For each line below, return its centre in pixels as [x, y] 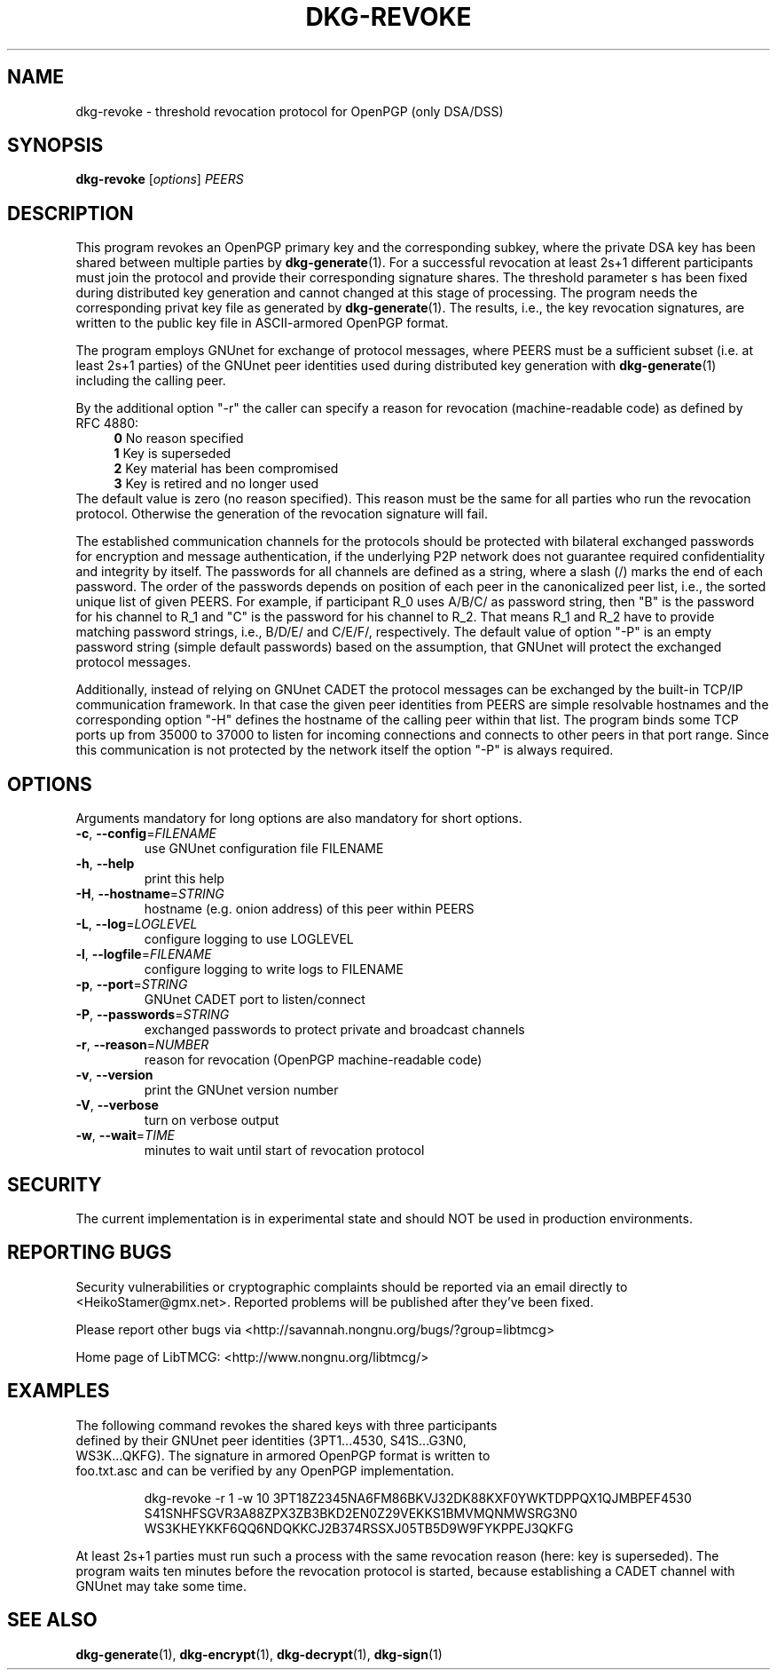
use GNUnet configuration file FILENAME [264, 849]
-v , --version [114, 1075]
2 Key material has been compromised [226, 469]
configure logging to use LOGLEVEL [249, 939]
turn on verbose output [212, 1120]
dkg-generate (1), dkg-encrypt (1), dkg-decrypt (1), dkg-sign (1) [259, 1654]
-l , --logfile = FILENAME [144, 954]
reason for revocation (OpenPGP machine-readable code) [313, 1060]
